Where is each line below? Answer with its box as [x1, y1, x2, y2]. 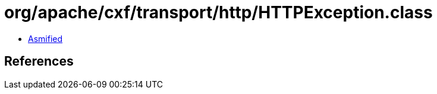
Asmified [28, 33, 63, 44]
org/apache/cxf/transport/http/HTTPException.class [4, 2, 433, 22]
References [4, 54, 74, 69]
